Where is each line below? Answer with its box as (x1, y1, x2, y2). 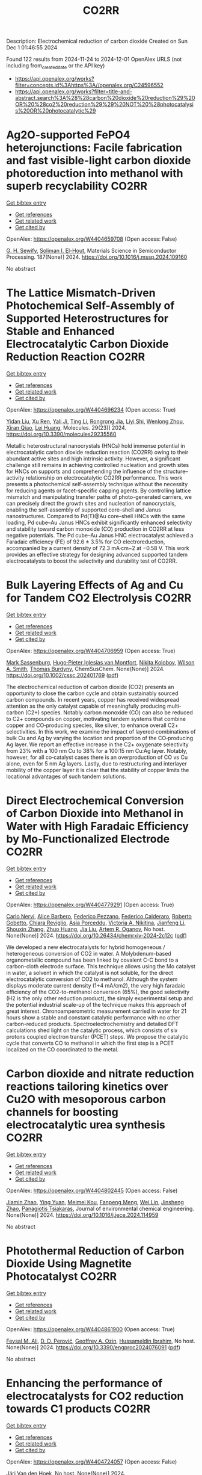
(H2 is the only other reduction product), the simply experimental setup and (6, 994, 194, 1002)
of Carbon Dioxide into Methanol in (6, 806, 184, 820)
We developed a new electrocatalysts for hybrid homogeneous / (6, 943, 165, 951)
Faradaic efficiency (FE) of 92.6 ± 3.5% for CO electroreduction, (6, 538, 165, 545)
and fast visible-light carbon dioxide (6, 154, 191, 167)
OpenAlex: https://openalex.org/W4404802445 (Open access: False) (6, 1187, 178, 1194)
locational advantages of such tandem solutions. (6, 773, 127, 780)
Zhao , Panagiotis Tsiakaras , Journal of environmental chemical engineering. (6, 1205, 194, 1212)
